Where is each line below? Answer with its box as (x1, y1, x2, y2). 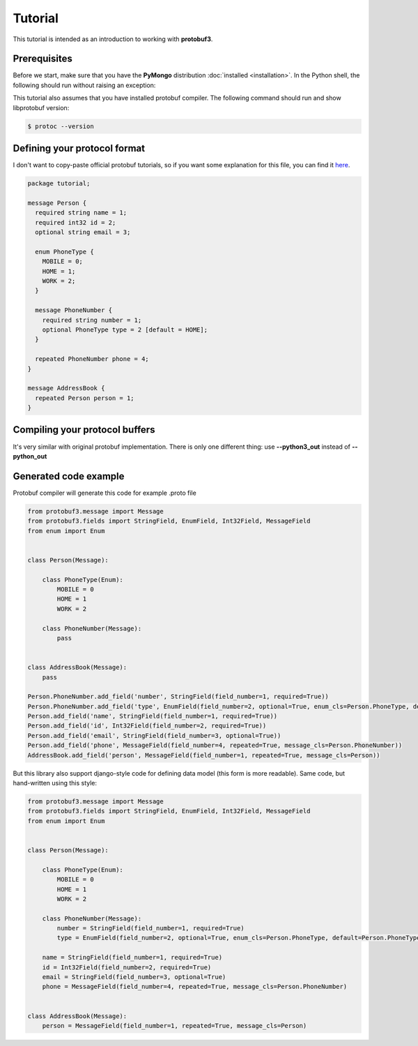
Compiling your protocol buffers (13, 424, 155, 436)
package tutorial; (27, 180, 91, 187)
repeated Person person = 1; (35, 394, 135, 402)
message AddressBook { (27, 384, 105, 392)
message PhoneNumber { (35, 307, 113, 314)
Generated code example (13, 470, 125, 482)
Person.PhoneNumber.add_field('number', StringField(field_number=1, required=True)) (27, 693, 329, 700)
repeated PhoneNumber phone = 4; (35, 355, 149, 363)
